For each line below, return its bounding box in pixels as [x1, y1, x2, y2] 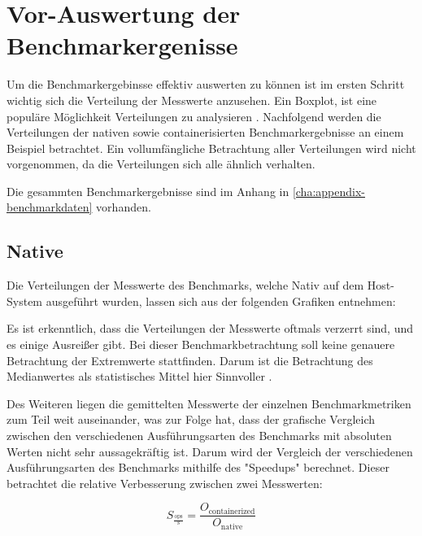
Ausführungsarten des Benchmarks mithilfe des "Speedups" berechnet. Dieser [7, 459, 389, 476]
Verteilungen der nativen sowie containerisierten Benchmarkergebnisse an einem [7, 124, 404, 141]
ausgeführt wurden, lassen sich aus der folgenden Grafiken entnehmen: [46, 292, 396, 309]
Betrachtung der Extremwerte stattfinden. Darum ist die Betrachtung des [7, 351, 373, 368]
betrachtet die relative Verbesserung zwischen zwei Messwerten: [7, 474, 323, 491]
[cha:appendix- [292, 182, 365, 199]
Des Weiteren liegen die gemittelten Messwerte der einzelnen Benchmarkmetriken [7, 394, 411, 412]
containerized [208, 507, 255, 516]
